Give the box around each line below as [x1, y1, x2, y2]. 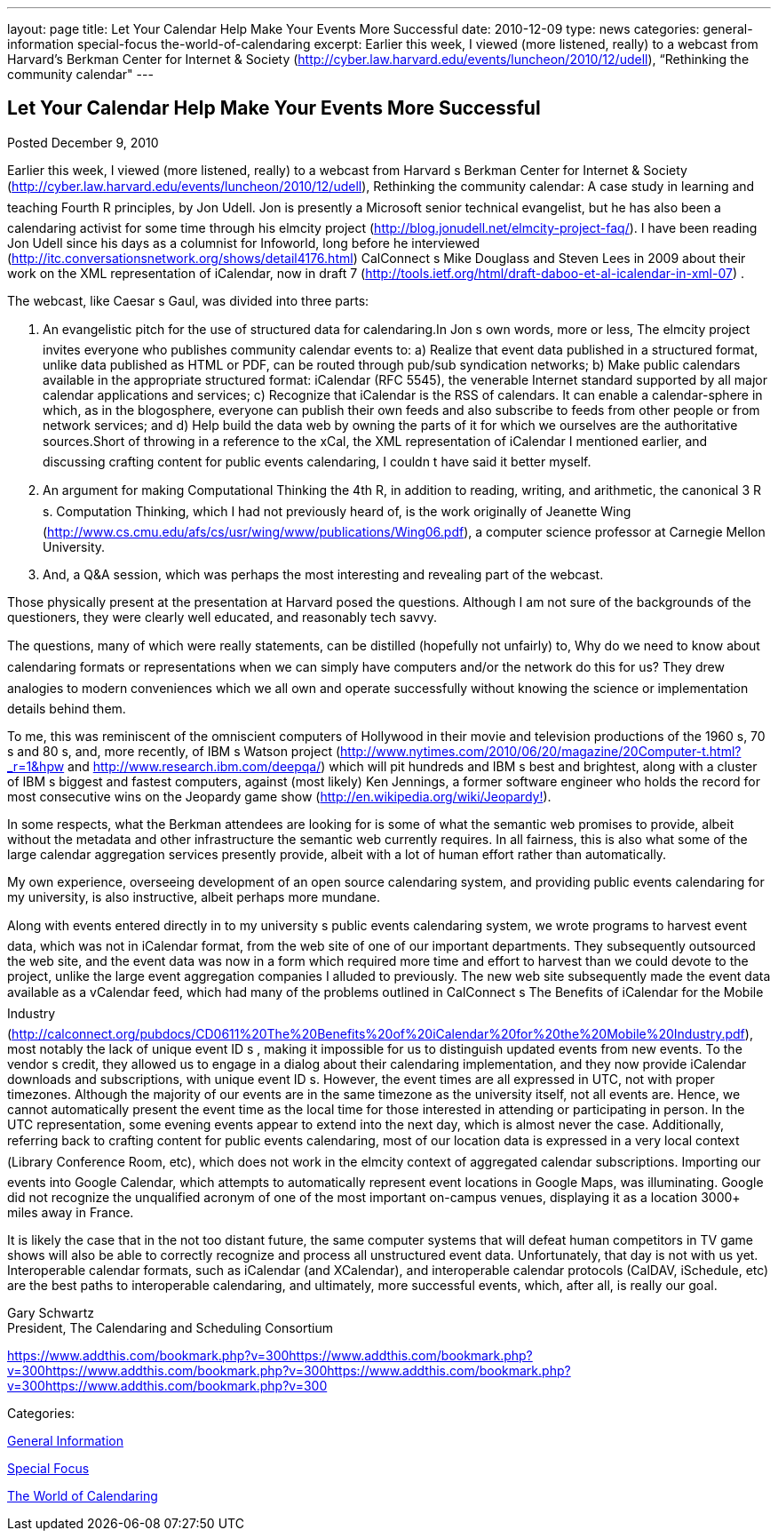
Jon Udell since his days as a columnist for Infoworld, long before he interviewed [7, 235, 480, 251]
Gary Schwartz [7, 1304, 94, 1320]
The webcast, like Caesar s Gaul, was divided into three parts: [7, 292, 369, 308]
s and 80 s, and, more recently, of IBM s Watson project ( [7, 743, 341, 759]
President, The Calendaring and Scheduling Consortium [7, 1319, 334, 1335]
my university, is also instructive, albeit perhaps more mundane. [7, 889, 380, 904]
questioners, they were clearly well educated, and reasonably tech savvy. [7, 609, 437, 625]
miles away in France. [7, 1204, 134, 1220]
